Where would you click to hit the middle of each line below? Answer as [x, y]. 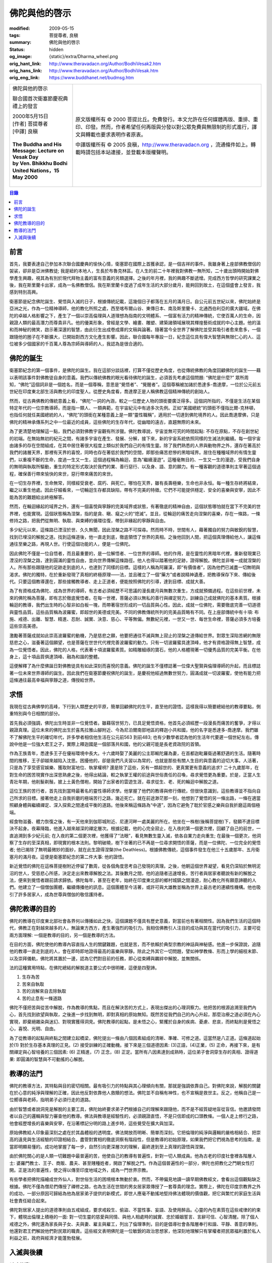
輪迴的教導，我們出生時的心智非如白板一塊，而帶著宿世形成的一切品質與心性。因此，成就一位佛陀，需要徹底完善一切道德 [135, 605]
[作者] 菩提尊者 [30, 124]
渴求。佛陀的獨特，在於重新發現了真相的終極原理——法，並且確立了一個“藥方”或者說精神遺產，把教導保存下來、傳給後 [133, 574]
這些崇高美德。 [25, 626]
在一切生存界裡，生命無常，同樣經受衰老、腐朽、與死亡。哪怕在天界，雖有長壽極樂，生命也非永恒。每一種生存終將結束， [135, 483]
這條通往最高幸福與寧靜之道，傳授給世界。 [53, 680]
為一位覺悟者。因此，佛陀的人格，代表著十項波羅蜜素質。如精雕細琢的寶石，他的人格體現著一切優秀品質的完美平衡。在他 [135, 650]
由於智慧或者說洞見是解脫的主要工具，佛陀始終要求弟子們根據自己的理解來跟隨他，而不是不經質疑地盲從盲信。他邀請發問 [135, 1109]
